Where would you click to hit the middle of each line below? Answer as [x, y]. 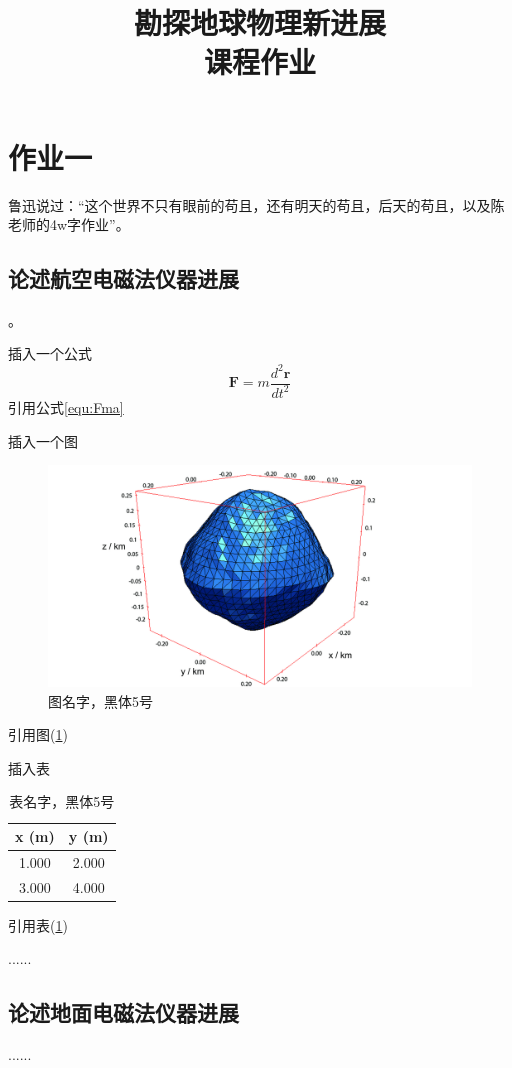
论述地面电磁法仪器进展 [123, 1012]
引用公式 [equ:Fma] [66, 406]
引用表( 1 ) [38, 924]
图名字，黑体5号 [100, 700]
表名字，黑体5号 [62, 801]
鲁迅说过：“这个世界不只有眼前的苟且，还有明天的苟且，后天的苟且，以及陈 [256, 204]
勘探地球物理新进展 [259, 22]
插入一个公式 [50, 353]
